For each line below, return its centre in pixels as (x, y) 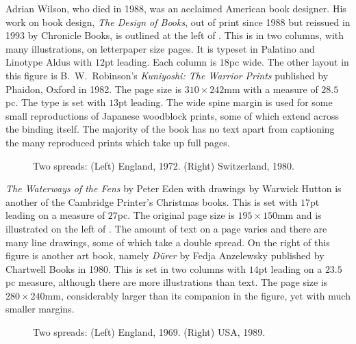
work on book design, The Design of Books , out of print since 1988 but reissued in (178, 22)
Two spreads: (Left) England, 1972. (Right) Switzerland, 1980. (164, 165)
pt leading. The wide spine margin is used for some (226, 102)
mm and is (299, 215)
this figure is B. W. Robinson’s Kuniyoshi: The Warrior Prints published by (167, 75)
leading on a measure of (55, 215)
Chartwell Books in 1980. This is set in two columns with (126, 268)
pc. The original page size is (176, 215)
